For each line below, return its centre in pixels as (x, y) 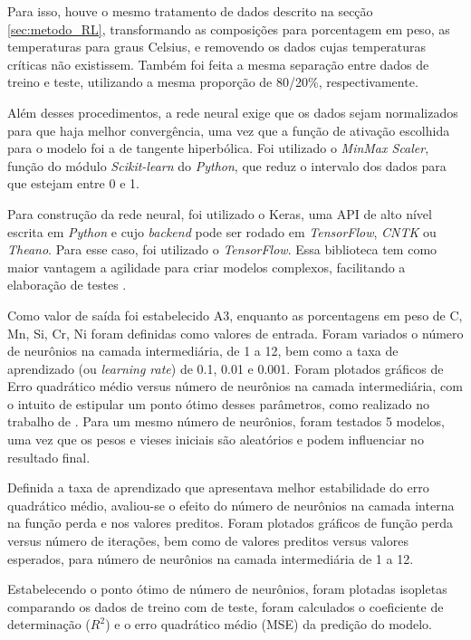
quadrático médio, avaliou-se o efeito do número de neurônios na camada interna (231, 505)
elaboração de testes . (67, 285)
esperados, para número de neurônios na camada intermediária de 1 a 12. (211, 558)
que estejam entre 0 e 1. (73, 183)
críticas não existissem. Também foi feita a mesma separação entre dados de (218, 64)
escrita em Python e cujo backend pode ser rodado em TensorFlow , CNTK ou (222, 231)
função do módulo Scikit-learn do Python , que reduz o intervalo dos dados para (227, 165)
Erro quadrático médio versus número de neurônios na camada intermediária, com (235, 386)
